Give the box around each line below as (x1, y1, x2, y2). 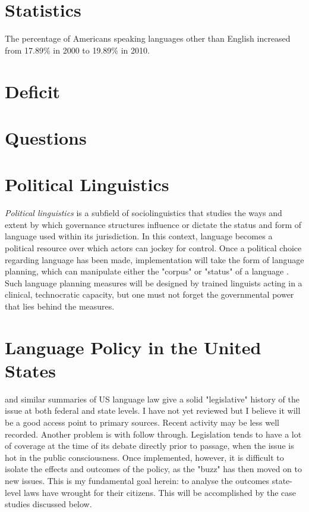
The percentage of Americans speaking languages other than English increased (5, 32, 291, 45)
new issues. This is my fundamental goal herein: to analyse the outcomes (5, 474, 270, 486)
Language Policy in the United (5, 335, 261, 359)
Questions (5, 125, 87, 149)
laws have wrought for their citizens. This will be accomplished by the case (23, 486, 297, 498)
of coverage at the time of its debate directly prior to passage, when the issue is (5, 439, 294, 452)
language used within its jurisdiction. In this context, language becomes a (5, 230, 273, 242)
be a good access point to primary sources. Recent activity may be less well (5, 416, 279, 429)
